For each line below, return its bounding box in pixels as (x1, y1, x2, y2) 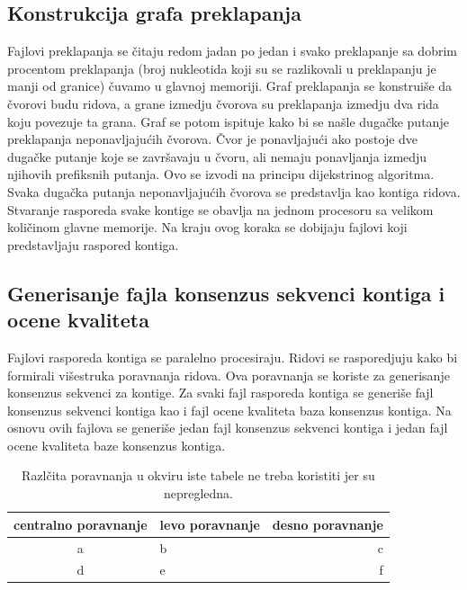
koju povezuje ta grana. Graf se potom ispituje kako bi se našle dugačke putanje (7, 112, 449, 130)
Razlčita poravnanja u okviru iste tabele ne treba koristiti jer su (22, 466, 375, 485)
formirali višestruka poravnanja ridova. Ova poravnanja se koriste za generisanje (7, 365, 450, 384)
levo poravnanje (159, 514, 260, 533)
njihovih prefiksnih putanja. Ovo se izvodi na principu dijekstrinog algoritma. (7, 165, 435, 183)
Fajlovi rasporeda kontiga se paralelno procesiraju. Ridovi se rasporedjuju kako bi (7, 347, 458, 366)
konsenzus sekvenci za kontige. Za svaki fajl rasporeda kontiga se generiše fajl (7, 383, 434, 402)
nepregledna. (163, 484, 233, 503)
